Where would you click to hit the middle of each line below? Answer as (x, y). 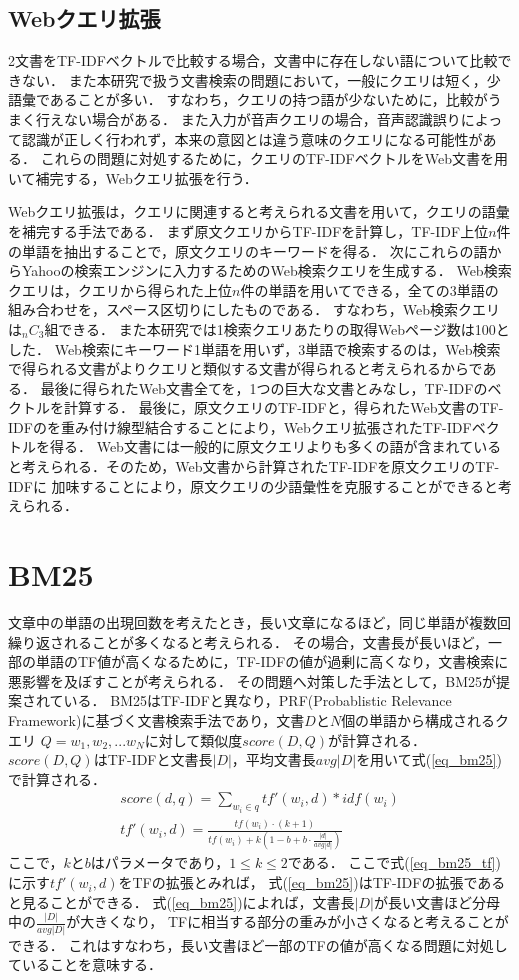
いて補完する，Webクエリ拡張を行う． (133, 177)
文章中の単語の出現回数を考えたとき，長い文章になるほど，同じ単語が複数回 (259, 621)
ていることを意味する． (85, 964)
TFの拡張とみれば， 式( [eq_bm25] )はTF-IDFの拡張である (319, 882)
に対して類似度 (193, 739)
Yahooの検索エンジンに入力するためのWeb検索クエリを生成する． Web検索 (266, 270)
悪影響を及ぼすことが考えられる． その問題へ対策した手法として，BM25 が (252, 680)
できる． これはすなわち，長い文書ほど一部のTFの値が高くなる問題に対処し (258, 944)
